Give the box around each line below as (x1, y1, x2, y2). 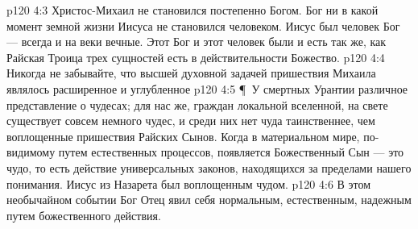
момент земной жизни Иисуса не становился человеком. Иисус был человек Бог (6, 17, 400, 34)
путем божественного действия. (6, 206, 161, 223)
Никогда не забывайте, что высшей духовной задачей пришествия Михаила (6, 65, 376, 81)
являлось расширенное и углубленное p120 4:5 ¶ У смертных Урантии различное (6, 80, 408, 97)
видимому (6, 144, 56, 160)
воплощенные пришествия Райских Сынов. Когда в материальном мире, (6, 127, 360, 144)
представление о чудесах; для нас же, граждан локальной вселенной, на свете (6, 96, 388, 113)
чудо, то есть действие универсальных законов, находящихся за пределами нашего (6, 159, 412, 176)
